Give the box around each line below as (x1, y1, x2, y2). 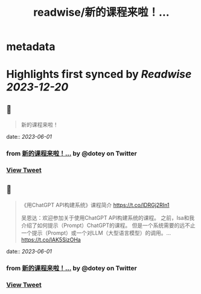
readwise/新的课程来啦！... (33, 5, 170, 19)
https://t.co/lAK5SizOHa (21, 236, 81, 243)
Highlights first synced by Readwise (6, 68, 192, 81)
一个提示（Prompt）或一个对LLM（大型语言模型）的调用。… (21, 229, 171, 236)
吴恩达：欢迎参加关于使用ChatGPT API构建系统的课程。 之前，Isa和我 (21, 214, 195, 221)
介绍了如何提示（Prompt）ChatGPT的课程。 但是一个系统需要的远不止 (21, 222, 196, 229)
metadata (6, 40, 56, 54)
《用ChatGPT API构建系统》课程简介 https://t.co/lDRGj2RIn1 (21, 201, 170, 208)
